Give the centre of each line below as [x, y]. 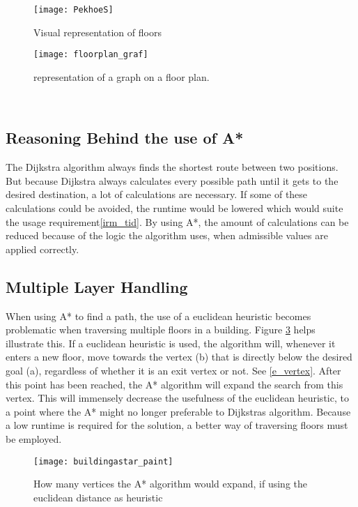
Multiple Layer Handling [97, 286]
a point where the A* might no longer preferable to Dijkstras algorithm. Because [178, 411]
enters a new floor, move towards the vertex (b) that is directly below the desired [179, 357]
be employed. [34, 439]
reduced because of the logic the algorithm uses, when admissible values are [167, 235]
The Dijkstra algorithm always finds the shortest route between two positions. [172, 167]
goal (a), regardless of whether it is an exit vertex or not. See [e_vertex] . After [173, 371]
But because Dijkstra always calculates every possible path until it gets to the [172, 180]
